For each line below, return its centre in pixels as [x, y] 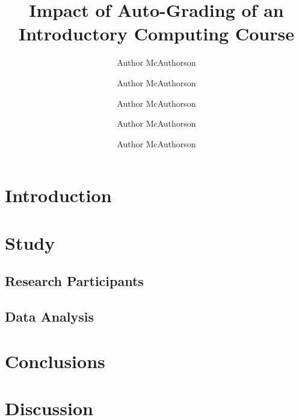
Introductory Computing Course [156, 33]
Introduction [58, 195]
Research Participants [74, 281]
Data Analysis [50, 317]
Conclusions [55, 361]
